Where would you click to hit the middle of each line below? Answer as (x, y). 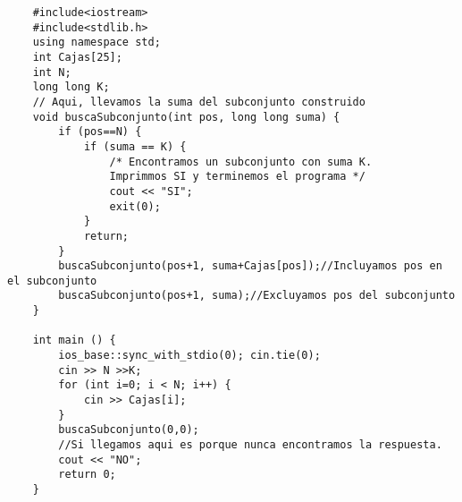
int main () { (74, 340)
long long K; (71, 87)
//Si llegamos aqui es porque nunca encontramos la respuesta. (250, 445)
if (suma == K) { (135, 146)
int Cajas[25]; (77, 57)
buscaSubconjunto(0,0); (129, 430)
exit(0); (135, 206)
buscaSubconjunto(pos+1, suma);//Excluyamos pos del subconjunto (257, 296)
